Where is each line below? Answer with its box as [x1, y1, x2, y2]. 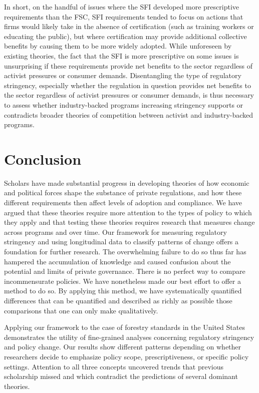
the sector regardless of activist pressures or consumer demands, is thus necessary [4, 90, 254, 100]
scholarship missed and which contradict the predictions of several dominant [4, 371, 238, 381]
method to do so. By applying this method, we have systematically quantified [4, 285, 242, 296]
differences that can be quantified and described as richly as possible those [4, 295, 232, 305]
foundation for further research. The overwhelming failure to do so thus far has [4, 246, 246, 256]
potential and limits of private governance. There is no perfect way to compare [4, 266, 245, 276]
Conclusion [4, 148, 82, 169]
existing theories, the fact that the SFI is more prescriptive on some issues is [4, 50, 239, 61]
